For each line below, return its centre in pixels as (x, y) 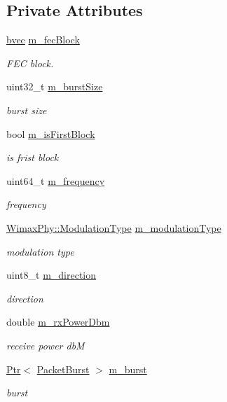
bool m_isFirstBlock (51, 133)
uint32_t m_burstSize (55, 86)
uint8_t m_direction (51, 275)
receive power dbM (46, 345)
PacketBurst (63, 369)
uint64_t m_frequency (56, 180)
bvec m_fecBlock (43, 40)
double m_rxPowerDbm (58, 322)
